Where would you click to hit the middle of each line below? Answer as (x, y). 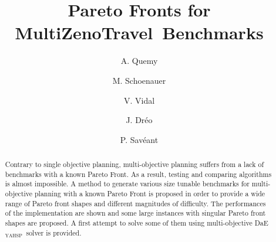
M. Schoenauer (139, 80)
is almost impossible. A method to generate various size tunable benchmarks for (127, 184)
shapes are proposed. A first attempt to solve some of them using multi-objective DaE (137, 223)
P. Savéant (139, 139)
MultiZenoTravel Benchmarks (139, 33)
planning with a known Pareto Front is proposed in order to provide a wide (150, 194)
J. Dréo (139, 120)
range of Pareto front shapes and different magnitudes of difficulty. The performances (135, 203)
